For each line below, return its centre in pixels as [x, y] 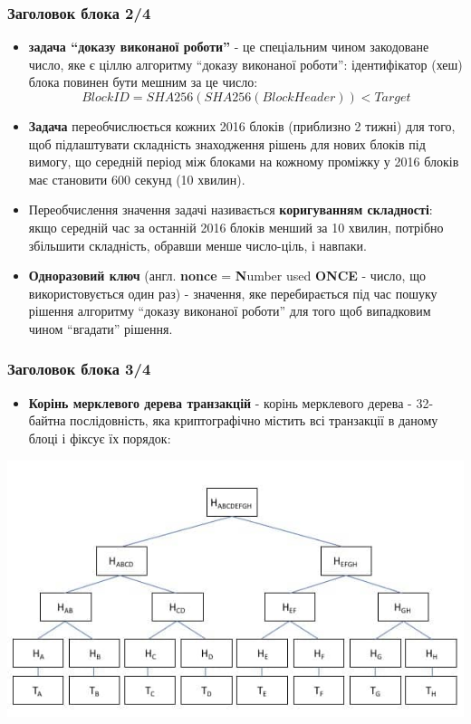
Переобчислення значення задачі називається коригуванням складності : [231, 210]
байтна [47, 420]
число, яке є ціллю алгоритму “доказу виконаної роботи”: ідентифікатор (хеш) [245, 64]
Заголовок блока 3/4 [79, 369]
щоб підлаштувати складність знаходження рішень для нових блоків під [227, 143]
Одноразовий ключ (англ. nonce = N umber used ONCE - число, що [227, 276]
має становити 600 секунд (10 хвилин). [137, 179]
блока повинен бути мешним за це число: [143, 82]
